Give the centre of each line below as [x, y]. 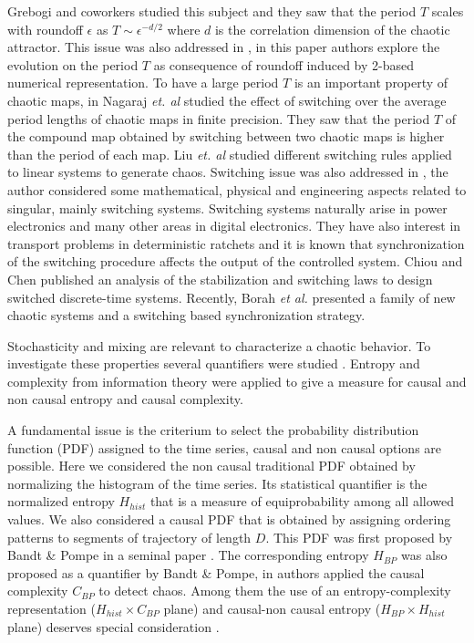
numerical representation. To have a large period [143, 83]
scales [448, 11]
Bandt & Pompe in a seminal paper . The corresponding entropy [188, 555]
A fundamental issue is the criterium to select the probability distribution [213, 430]
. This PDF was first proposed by [359, 537]
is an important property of [371, 83]
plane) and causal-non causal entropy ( [272, 608]
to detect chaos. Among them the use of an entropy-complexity [275, 591]
